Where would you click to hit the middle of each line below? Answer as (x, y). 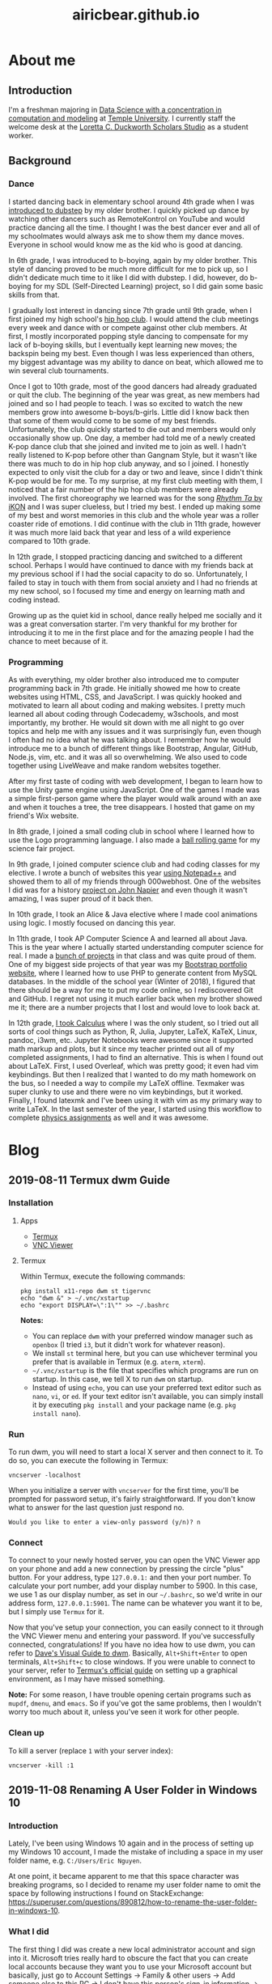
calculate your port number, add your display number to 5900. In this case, (133, 1586)
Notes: (32, 1320)
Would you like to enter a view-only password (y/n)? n (104, 1523)
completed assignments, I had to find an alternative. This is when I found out (136, 1057)
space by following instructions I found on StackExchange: (106, 1893)
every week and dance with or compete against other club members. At (128, 327)
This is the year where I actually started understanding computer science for (136, 947)
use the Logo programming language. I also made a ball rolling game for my (134, 840)
